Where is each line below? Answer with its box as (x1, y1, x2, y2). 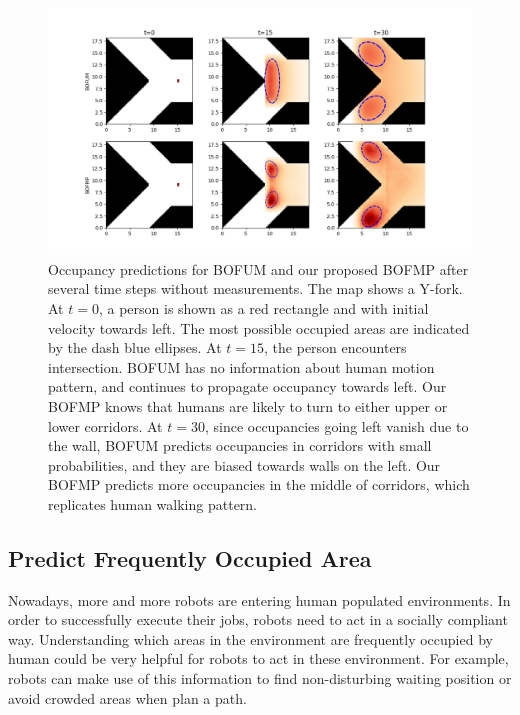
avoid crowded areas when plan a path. (8, 687, 247, 708)
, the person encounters (264, 337, 407, 358)
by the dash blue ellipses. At (48, 337, 222, 358)
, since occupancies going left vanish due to (204, 415, 469, 436)
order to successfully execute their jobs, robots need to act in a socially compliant (8, 609, 508, 630)
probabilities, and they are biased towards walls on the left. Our (48, 454, 441, 475)
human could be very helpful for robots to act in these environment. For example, (8, 648, 509, 669)
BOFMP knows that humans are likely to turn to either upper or (48, 395, 448, 416)
